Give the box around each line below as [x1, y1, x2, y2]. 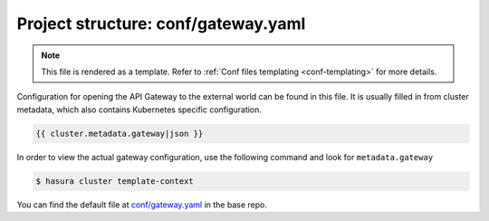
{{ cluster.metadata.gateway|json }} [35, 128, 204, 139]
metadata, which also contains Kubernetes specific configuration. [16, 104, 263, 115]
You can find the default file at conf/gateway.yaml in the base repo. [16, 199, 267, 210]
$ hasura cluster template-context [35, 176, 194, 186]
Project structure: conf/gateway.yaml [16, 14, 306, 34]
